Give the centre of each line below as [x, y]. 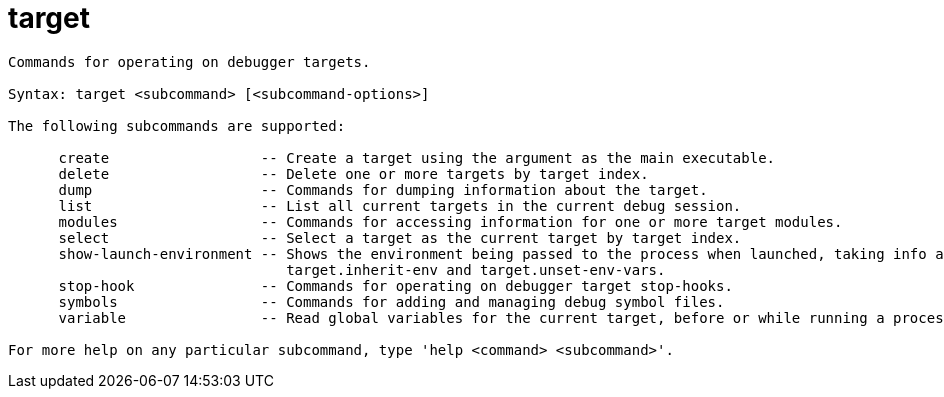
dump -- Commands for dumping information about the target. [383, 189]
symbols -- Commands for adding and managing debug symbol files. [391, 301]
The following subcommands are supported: [177, 125]
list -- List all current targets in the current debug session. [400, 205]
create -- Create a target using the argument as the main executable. [417, 157]
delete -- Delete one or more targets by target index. [353, 173]
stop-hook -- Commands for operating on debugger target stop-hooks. [395, 285]
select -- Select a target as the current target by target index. [400, 237]
